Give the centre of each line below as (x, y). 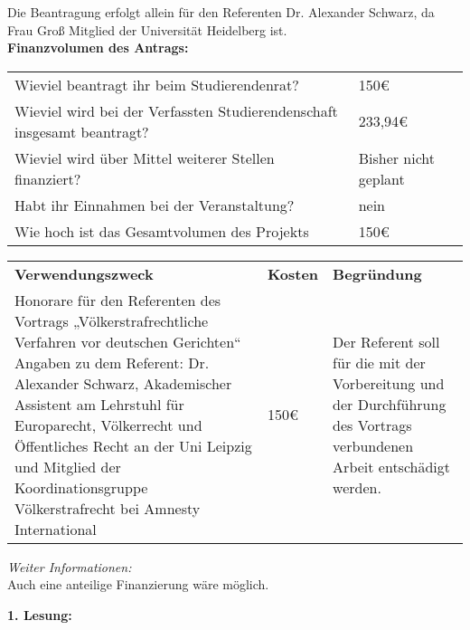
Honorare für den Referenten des (118, 300)
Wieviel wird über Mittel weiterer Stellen (145, 157)
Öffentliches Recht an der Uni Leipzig (133, 445)
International (56, 529)
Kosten (293, 273)
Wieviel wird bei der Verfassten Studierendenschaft (176, 110)
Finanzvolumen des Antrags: (98, 48)
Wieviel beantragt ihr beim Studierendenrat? (157, 84)
